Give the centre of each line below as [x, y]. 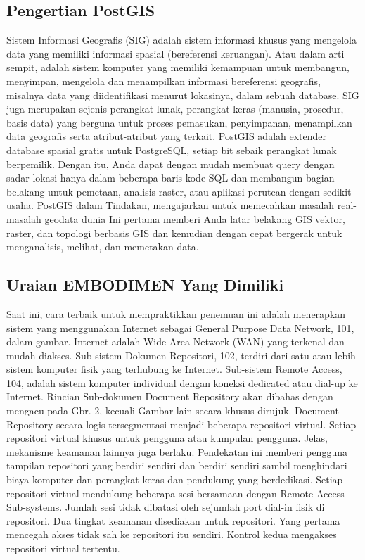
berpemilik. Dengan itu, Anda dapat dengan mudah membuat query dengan [171, 164]
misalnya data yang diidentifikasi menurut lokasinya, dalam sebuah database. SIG [183, 95]
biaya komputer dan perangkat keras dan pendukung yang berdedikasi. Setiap [175, 479]
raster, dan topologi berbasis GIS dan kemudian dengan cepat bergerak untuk [174, 233]
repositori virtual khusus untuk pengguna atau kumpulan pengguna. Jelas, [167, 438]
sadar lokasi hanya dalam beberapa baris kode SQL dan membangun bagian [171, 178]
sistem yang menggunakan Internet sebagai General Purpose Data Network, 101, [180, 327]
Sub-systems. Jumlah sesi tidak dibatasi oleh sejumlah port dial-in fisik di [166, 507]
